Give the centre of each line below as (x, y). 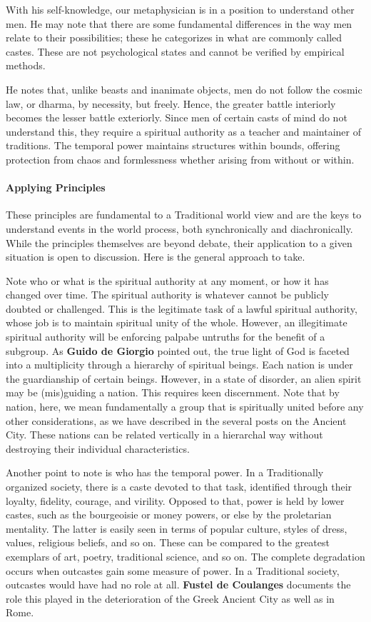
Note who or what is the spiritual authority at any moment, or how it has (167, 280)
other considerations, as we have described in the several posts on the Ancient (176, 420)
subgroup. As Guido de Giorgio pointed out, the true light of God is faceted (178, 350)
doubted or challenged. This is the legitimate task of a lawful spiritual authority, (182, 308)
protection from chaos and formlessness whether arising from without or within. (180, 159)
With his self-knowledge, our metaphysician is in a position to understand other (180, 9)
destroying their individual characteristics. (98, 448)
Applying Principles (56, 187)
